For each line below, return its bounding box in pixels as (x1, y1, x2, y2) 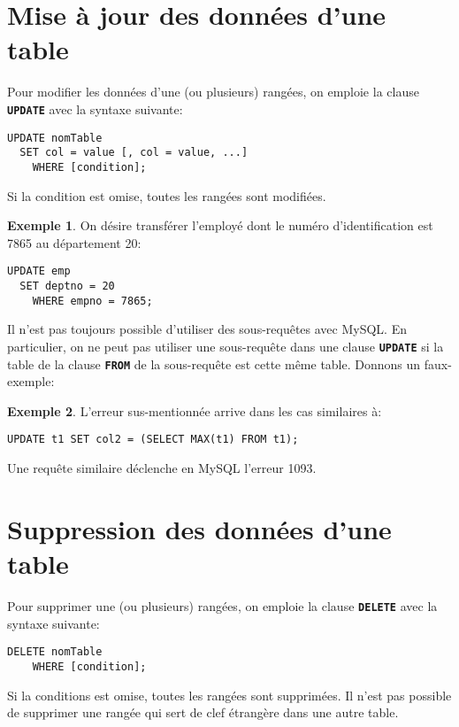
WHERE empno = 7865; (32, 294, 153, 307)
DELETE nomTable (7, 646, 103, 659)
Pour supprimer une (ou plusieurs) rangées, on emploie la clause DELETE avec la (7, 596, 438, 615)
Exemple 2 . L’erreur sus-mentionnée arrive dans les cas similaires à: (7, 401, 382, 420)
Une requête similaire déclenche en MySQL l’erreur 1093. (7, 459, 317, 477)
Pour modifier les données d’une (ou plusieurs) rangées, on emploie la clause (7, 82, 419, 101)
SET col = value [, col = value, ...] (19, 146, 249, 159)
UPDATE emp (7, 265, 71, 278)
